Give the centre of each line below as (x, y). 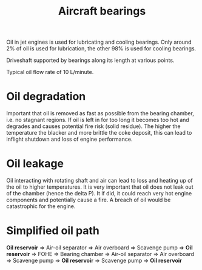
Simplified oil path (53, 231)
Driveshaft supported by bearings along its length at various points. (90, 60)
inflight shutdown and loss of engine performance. (69, 139)
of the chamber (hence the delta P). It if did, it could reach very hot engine (99, 194)
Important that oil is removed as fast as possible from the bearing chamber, (100, 113)
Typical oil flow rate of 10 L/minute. (50, 72)
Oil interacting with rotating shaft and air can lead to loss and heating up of (99, 181)
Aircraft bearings (102, 11)
